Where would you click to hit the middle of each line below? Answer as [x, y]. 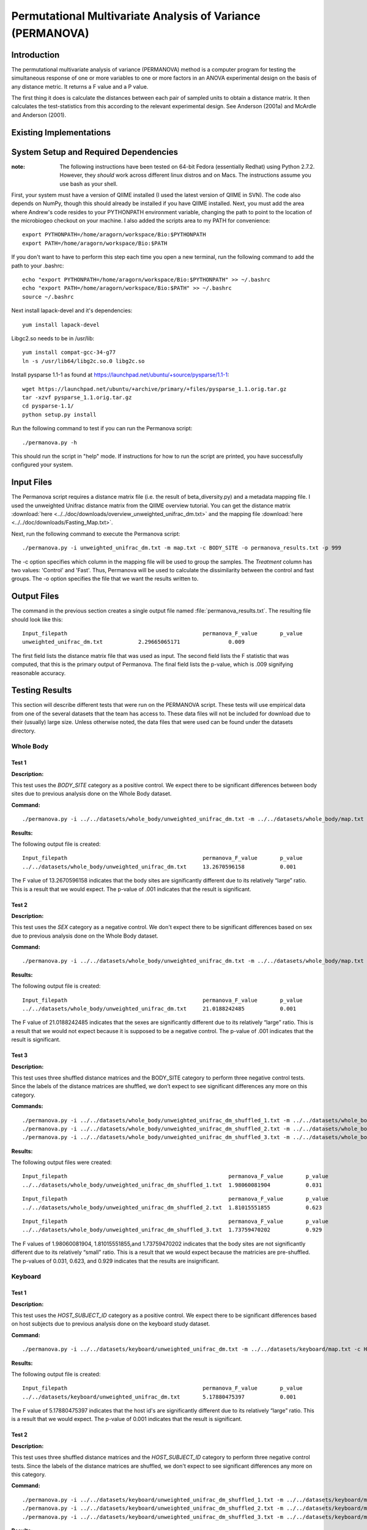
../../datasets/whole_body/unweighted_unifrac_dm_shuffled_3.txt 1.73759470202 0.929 [172, 1230]
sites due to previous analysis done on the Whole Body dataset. [91, 794]
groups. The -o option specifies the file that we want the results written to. [105, 579]
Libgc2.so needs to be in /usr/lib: [53, 338]
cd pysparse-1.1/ [48, 406]
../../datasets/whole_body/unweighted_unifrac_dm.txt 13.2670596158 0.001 [159, 867]
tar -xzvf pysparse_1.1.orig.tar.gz [77, 397]
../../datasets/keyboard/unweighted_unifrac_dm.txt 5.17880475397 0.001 [159, 1397]
